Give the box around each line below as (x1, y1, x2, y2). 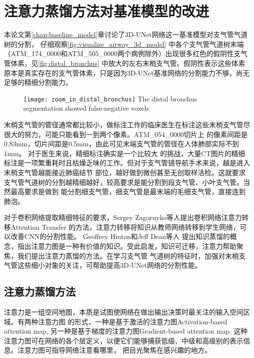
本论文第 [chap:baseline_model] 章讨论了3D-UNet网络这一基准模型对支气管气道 (4, 29, 248, 40)
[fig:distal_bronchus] (38, 58, 100, 68)
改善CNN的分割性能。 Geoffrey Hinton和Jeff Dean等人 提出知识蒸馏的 (10, 231, 230, 241)
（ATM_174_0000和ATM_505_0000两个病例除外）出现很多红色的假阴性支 (4, 48, 241, 59)
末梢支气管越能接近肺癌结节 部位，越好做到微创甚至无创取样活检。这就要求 (4, 167, 246, 177)
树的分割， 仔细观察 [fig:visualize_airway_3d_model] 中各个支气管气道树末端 (4, 39, 244, 49)
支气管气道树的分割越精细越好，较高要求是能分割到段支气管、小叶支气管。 (4, 177, 243, 187)
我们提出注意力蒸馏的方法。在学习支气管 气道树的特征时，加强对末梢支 (17, 250, 246, 260)
